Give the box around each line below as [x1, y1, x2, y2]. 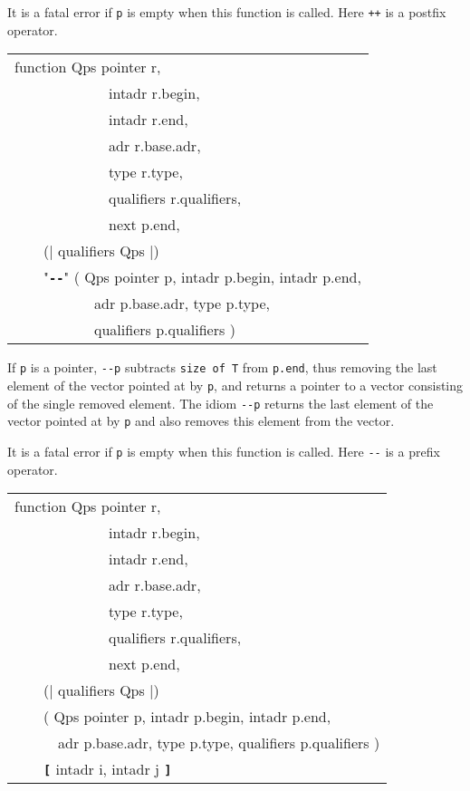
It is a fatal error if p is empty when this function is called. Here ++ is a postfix [7, 3, 446, 21]
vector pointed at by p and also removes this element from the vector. [7, 411, 395, 430]
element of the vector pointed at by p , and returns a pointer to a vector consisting [7, 375, 464, 394]
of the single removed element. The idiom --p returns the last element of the [7, 393, 434, 412]
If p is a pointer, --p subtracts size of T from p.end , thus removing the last [7, 358, 437, 377]
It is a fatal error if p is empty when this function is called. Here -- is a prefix [7, 441, 440, 460]
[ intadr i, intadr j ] [43, 758, 172, 780]
